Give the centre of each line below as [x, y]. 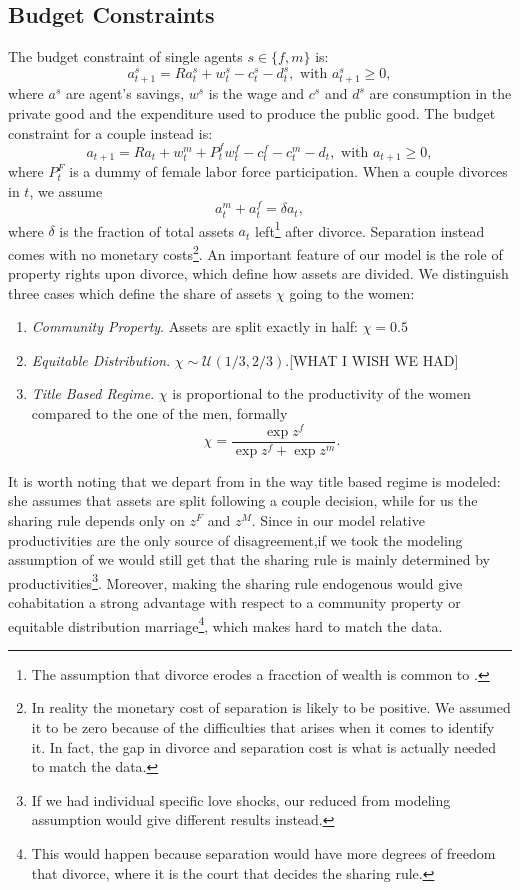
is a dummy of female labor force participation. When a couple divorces [288, 171]
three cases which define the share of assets [140, 292]
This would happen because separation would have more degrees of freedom [263, 853]
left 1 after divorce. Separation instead [369, 229]
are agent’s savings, [125, 93]
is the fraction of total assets [146, 230]
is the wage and [256, 93]
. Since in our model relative [338, 520]
